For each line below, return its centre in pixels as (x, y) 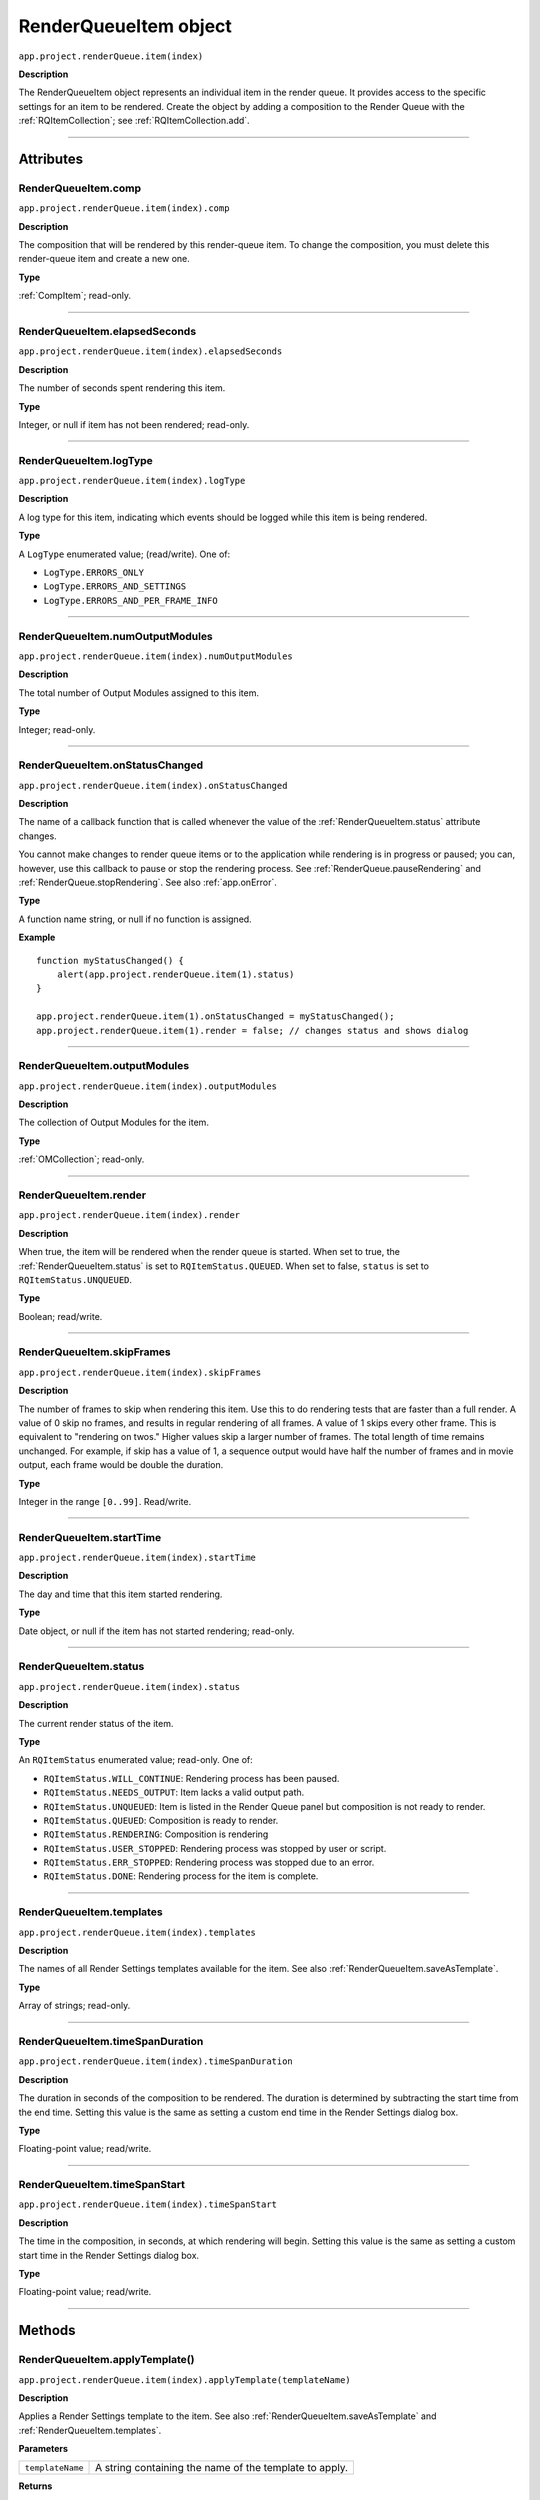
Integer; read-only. (57, 729)
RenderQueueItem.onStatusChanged (111, 765)
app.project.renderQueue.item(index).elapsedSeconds (150, 351)
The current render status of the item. (96, 1723)
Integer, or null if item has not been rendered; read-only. (134, 424)
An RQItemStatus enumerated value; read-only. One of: (136, 1760)
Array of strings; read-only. (74, 2006)
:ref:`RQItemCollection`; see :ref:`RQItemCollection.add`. (134, 121)
